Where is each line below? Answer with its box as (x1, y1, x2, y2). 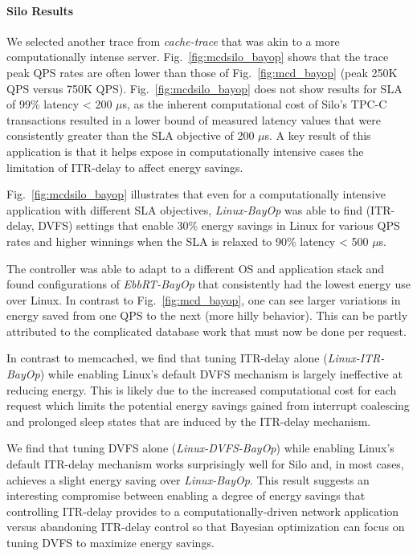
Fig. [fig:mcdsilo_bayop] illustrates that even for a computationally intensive (6, 186, 386, 202)
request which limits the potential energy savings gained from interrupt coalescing (6, 397, 410, 414)
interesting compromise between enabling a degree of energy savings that (6, 487, 366, 504)
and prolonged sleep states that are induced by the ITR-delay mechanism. (6, 412, 371, 429)
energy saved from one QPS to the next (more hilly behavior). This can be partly (6, 307, 408, 324)
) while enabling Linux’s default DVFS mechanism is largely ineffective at (39, 366, 403, 382)
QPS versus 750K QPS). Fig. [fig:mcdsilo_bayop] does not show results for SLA (6, 80, 403, 96)
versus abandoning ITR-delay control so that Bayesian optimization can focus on (6, 518, 405, 535)
